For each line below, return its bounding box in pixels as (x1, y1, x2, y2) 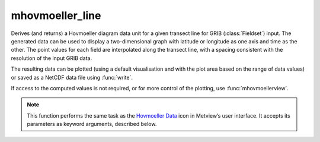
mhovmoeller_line (11, 9, 101, 22)
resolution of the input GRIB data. (11, 54, 92, 62)
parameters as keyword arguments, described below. (27, 121, 157, 128)
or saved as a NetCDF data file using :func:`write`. (11, 74, 133, 81)
